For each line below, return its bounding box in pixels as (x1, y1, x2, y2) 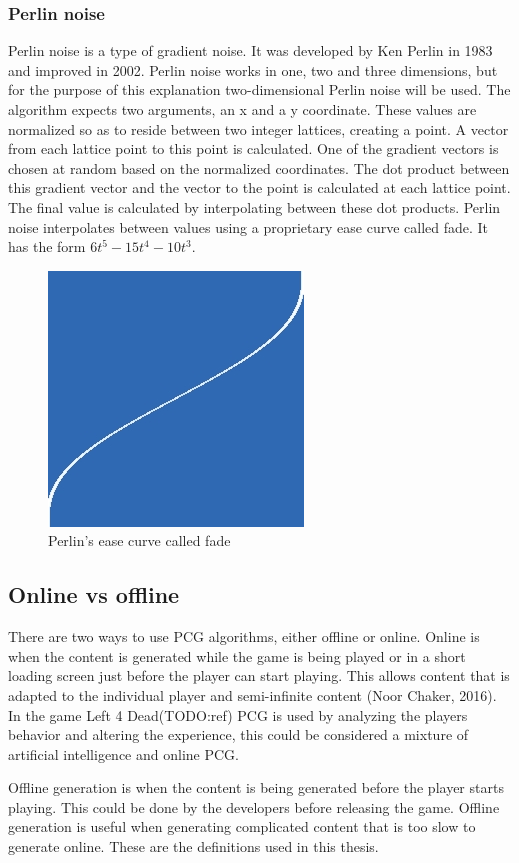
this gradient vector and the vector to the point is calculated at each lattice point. (8, 177, 511, 198)
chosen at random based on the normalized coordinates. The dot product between (8, 157, 510, 178)
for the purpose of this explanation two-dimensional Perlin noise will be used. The (8, 79, 511, 100)
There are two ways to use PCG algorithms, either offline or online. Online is (8, 626, 480, 647)
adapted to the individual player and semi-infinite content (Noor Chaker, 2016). (8, 684, 497, 705)
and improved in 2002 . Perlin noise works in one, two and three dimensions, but (8, 59, 498, 80)
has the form (8, 236, 86, 257)
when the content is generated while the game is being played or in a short (8, 645, 466, 666)
